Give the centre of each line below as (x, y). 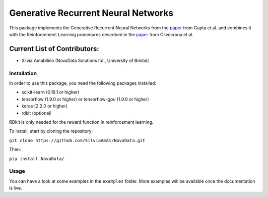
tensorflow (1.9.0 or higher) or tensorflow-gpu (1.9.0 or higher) (85, 99)
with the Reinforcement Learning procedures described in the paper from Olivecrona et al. (101, 34)
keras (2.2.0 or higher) (45, 106)
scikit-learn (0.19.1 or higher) (50, 92)
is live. (16, 188)
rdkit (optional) (37, 113)
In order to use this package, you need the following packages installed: (83, 83)
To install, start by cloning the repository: (51, 131)
